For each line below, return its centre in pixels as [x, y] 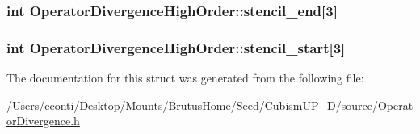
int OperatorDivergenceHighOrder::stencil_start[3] [176, 47]
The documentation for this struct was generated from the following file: [185, 78]
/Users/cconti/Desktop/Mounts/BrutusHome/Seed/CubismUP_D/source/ [192, 105]
